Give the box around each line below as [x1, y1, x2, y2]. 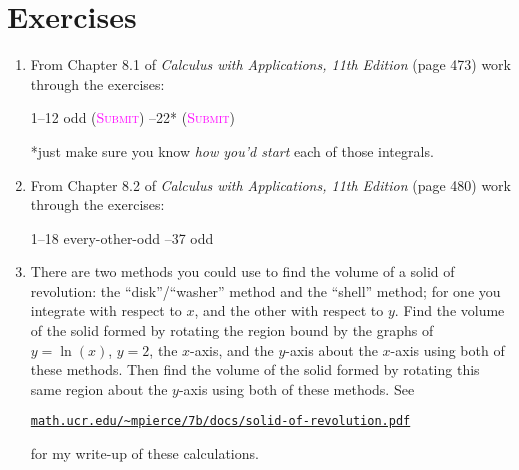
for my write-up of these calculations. [30, 443, 259, 464]
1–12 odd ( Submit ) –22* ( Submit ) [30, 107, 235, 128]
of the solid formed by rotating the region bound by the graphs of [30, 320, 434, 341]
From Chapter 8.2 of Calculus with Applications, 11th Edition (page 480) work [30, 174, 512, 195]
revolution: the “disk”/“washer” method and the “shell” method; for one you [30, 280, 501, 301]
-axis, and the [190, 339, 274, 360]
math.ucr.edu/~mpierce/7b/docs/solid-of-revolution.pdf [30, 414, 411, 429]
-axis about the [285, 339, 378, 360]
